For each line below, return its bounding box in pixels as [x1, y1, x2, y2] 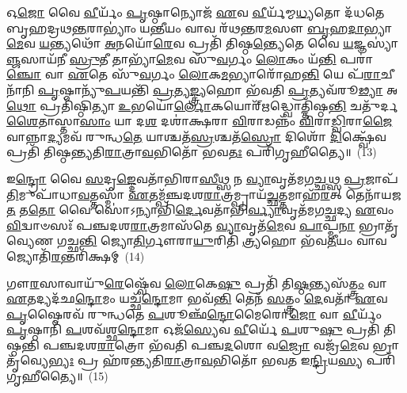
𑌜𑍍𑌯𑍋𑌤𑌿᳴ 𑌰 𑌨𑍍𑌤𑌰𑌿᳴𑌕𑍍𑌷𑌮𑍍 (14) [6, 247, 145, 264]
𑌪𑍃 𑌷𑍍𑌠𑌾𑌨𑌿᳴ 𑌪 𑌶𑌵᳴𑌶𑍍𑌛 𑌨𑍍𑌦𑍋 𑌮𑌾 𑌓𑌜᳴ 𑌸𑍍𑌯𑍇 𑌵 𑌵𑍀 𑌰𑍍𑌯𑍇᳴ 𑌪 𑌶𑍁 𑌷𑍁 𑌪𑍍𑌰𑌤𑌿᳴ [6, 321, 380, 338]
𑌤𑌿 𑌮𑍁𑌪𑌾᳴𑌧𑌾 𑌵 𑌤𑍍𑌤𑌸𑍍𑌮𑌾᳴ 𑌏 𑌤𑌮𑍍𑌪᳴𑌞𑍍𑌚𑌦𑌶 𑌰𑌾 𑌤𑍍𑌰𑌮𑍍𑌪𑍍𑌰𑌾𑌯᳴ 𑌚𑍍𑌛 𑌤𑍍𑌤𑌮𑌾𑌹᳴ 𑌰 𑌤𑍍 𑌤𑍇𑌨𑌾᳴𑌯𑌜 [6, 185, 401, 202]
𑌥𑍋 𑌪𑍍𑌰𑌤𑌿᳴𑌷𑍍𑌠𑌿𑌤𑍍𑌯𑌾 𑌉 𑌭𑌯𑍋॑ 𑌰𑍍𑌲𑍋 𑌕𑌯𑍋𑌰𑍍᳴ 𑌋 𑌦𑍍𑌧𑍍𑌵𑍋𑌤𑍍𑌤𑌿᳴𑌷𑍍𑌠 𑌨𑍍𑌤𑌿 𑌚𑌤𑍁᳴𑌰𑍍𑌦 [6, 97, 398, 113]
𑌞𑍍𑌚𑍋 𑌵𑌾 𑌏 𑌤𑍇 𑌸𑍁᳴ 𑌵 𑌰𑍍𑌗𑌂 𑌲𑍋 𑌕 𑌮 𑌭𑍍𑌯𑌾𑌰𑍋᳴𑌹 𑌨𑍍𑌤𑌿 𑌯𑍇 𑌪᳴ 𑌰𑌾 [6, 66, 381, 82]
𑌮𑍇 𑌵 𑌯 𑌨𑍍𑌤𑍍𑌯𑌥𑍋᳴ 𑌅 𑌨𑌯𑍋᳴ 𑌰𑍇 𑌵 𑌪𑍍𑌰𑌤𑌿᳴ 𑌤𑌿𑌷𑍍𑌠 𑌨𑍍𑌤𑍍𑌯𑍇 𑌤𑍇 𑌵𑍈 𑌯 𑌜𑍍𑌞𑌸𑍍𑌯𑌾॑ [6, 35, 398, 52]
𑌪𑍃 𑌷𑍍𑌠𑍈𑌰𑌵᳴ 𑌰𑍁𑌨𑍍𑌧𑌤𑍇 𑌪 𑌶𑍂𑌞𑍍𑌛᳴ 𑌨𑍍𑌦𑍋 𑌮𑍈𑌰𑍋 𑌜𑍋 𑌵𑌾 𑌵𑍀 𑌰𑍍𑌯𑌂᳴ [6, 305, 382, 322]
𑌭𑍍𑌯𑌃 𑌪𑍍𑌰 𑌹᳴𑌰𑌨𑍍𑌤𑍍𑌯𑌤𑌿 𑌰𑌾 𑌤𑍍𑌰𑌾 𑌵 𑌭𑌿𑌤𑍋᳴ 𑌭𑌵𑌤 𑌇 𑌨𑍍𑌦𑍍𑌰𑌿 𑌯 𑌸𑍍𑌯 [48, 352, 363, 368]
